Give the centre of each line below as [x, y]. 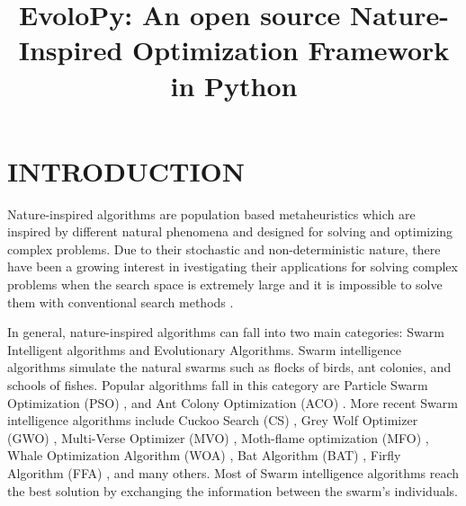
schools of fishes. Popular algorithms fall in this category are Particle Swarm [218, 385]
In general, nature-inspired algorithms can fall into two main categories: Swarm [226, 332]
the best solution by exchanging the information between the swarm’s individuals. [233, 490]
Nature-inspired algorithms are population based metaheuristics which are [211, 213]
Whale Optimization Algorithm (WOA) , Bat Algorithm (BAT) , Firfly [204, 455]
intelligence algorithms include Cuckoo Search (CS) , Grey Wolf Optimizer [213, 420]
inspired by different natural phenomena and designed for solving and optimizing [230, 231]
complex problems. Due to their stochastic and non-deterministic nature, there [224, 249]
